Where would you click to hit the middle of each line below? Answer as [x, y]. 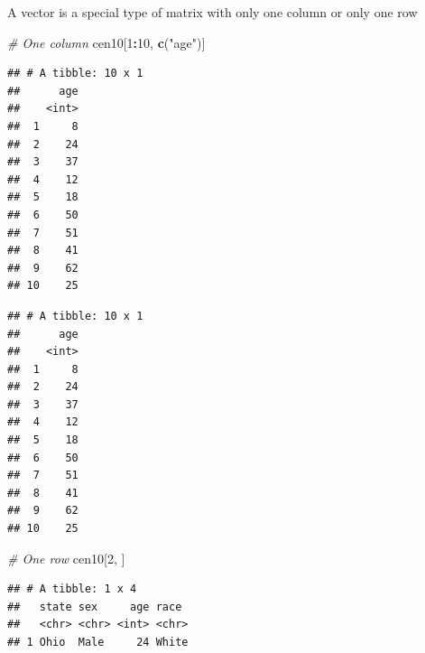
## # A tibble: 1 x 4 [72, 589]
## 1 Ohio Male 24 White [98, 642]
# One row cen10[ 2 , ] [66, 558]
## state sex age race [95, 606]
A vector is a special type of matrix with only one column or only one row [212, 12]
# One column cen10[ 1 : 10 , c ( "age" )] [106, 42]
